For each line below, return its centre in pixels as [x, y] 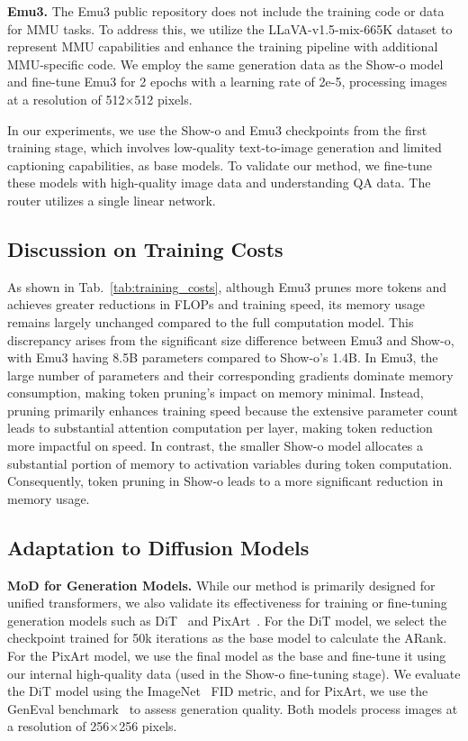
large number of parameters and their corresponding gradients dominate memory [230, 375]
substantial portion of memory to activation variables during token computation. [230, 463]
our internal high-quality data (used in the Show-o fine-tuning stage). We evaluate [234, 673]
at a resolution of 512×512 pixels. [100, 99]
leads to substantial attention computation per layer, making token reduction [220, 428]
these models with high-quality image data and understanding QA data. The [219, 183]
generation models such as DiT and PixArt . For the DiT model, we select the [227, 620]
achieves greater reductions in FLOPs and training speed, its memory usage [216, 304]
